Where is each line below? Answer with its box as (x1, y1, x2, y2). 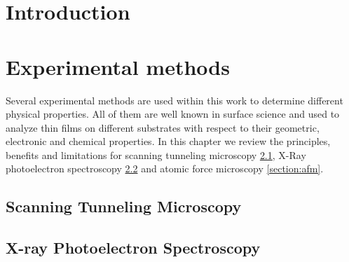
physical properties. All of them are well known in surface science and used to (6, 106, 340, 121)
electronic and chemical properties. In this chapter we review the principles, (6, 134, 331, 149)
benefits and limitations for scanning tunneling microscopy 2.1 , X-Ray (6, 147, 306, 162)
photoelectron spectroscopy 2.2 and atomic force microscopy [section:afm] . (6, 161, 324, 176)
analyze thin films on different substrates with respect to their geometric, (6, 120, 320, 135)
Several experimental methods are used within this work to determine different (6, 92, 343, 107)
